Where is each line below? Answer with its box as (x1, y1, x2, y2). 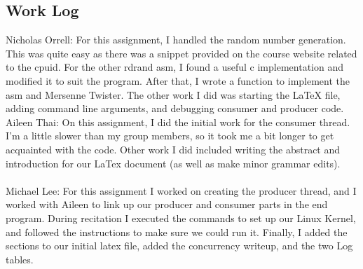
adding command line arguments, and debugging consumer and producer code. (6, 101, 344, 116)
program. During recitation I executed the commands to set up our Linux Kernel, (6, 210, 356, 225)
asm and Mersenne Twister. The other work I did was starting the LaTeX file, (6, 87, 341, 102)
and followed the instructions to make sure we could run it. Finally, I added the (6, 224, 348, 239)
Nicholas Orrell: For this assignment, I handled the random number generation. (6, 32, 346, 47)
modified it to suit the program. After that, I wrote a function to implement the (6, 73, 350, 88)
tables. (6, 251, 34, 266)
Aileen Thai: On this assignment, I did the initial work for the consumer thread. (6, 114, 350, 129)
